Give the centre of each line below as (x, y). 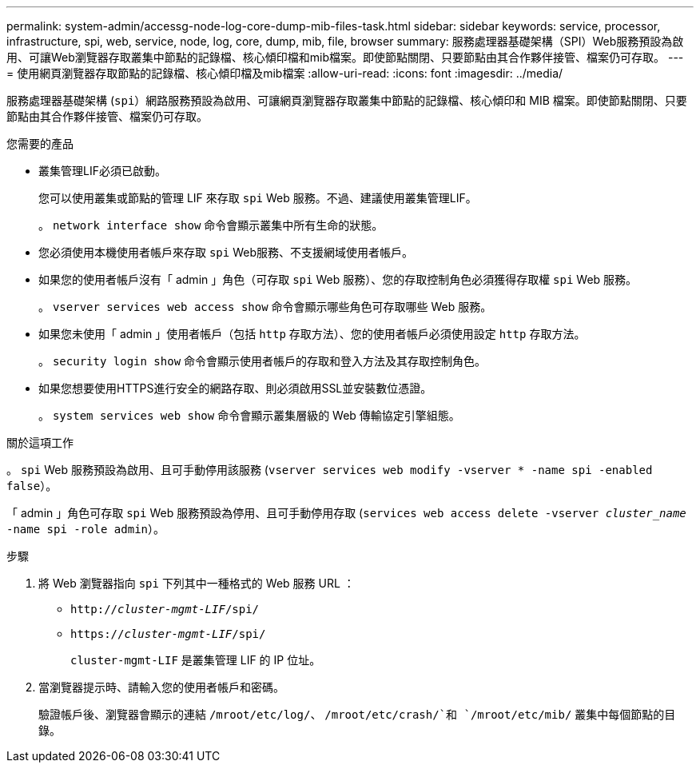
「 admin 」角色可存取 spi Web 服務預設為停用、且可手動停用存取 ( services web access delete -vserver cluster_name (346, 513)
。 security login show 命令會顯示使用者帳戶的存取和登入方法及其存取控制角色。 (262, 361)
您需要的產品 (40, 143)
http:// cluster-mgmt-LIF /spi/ (165, 609)
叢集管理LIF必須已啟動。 (102, 171)
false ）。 (32, 486)
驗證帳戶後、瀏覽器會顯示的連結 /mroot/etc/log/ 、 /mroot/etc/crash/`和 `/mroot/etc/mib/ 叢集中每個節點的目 (357, 714)
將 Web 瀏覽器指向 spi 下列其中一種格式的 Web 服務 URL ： (197, 583)
